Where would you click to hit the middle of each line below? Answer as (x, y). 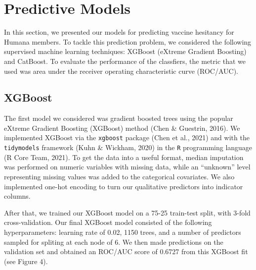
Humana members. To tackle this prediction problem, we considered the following (128, 41)
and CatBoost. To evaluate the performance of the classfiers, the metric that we (125, 61)
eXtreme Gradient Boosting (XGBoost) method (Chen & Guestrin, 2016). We (122, 128)
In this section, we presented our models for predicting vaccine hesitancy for (119, 32)
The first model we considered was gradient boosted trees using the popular (119, 118)
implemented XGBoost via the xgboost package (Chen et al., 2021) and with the (127, 137)
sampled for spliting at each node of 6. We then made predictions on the (114, 242)
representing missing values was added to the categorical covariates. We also (119, 176)
